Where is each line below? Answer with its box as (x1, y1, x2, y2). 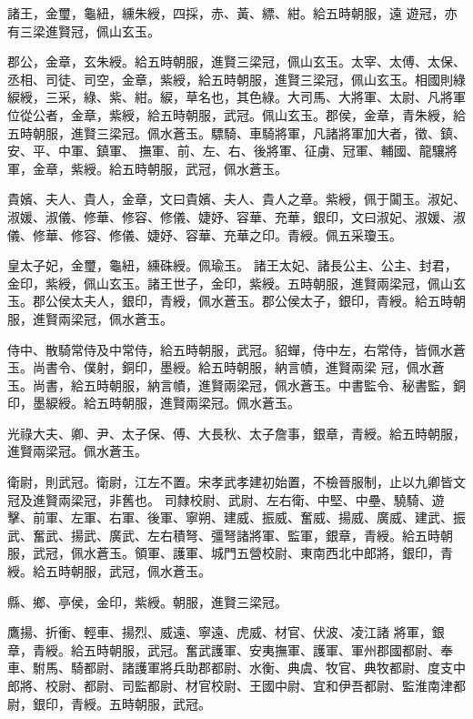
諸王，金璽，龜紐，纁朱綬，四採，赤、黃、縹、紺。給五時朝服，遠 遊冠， (7, 4, 445, 22)
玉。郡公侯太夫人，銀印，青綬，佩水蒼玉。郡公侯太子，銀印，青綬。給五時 (7, 291, 453, 310)
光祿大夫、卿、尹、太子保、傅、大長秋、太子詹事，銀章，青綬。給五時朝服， (7, 423, 466, 442)
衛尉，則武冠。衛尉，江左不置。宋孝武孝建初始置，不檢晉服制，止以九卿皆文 (7, 472, 466, 491)
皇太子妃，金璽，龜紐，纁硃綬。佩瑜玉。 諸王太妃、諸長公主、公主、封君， (7, 256, 458, 275)
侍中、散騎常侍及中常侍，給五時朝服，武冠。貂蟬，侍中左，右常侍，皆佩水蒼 (7, 339, 466, 359)
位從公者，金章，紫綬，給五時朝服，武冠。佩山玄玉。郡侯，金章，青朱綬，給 (7, 105, 466, 124)
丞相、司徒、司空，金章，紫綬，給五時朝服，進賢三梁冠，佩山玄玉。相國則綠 (7, 69, 466, 88)
